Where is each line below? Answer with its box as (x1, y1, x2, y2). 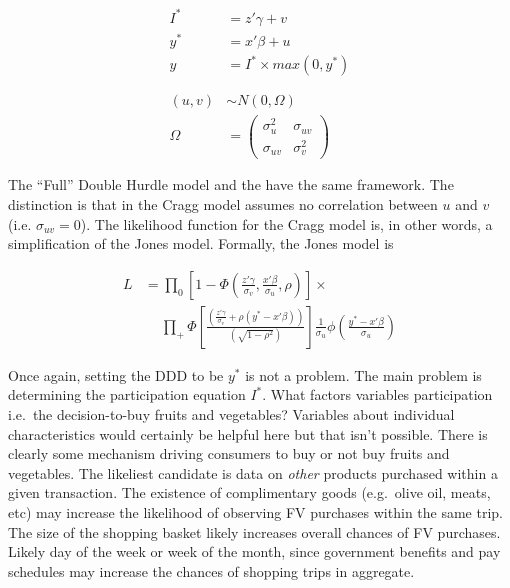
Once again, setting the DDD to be (8, 364, 224, 385)
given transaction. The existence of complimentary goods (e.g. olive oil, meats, (8, 482, 491, 503)
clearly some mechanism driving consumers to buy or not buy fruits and (8, 443, 450, 464)
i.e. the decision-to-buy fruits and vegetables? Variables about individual (8, 404, 455, 425)
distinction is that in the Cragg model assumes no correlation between (8, 194, 438, 215)
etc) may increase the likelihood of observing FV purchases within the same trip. (8, 502, 503, 523)
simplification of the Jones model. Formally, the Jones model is (8, 233, 394, 254)
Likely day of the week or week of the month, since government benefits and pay (8, 541, 501, 562)
